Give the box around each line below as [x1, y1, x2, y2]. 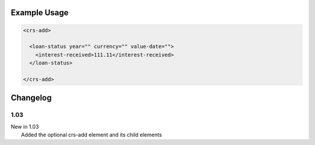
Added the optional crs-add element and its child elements [21, 132, 162, 139]
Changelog [10, 93, 52, 103]
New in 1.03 [10, 123, 39, 130]
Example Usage [10, 8, 69, 18]
